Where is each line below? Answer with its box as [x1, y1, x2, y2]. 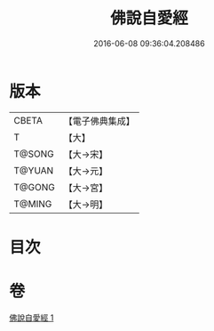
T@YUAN [13, 164, 54, 176]
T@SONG [13, 148, 55, 160]
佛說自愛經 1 [9, 312, 54, 323]
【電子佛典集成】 [63, 115, 135, 127]
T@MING [13, 198, 52, 210]
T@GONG [13, 181, 55, 193]
